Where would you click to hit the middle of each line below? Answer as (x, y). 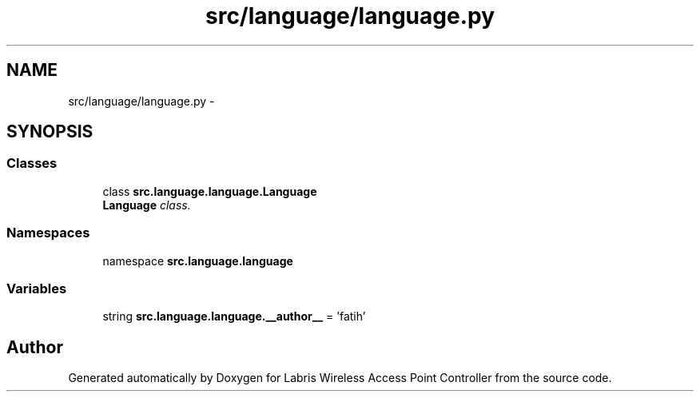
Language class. (147, 205)
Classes (32, 163)
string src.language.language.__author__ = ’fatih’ (234, 316)
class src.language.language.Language (210, 191)
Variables (37, 288)
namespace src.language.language (198, 261)
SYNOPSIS (50, 132)
